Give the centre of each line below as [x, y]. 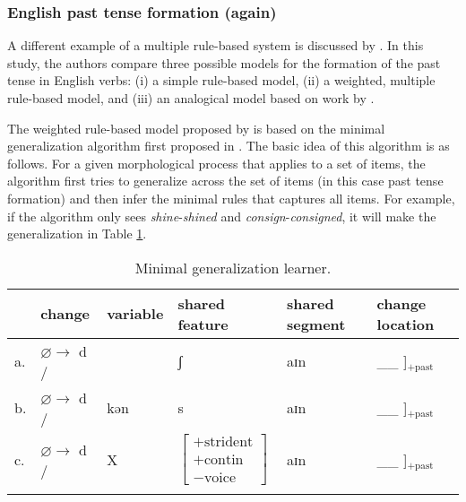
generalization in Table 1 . [77, 234]
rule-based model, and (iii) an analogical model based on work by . [191, 98]
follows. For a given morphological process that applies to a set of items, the [216, 163]
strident [229, 442]
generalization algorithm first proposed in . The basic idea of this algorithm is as [229, 146]
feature [203, 324]
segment [316, 324]
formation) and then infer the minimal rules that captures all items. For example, [231, 198]
